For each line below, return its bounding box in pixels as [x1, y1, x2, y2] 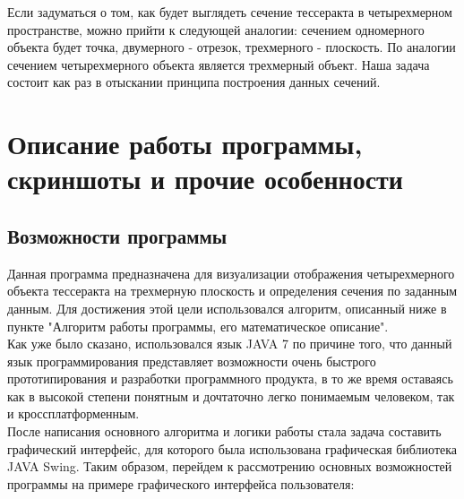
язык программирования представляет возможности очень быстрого [7, 351, 376, 370]
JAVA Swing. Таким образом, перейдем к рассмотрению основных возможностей [7, 457, 452, 476]
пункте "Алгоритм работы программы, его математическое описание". [7, 316, 389, 335]
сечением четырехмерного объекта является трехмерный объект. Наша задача [7, 55, 430, 73]
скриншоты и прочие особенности [7, 160, 403, 197]
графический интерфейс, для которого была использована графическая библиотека [7, 439, 458, 458]
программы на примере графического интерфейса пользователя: [7, 474, 355, 493]
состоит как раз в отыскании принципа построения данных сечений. [7, 73, 381, 91]
